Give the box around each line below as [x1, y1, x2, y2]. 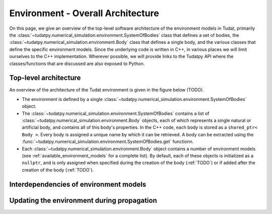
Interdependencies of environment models [9, 180, 147, 189]
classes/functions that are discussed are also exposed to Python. [9, 61, 145, 67]
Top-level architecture [9, 74, 81, 82]
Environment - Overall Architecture [9, 8, 159, 19]
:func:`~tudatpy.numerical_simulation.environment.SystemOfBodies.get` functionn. [22, 139, 194, 145]
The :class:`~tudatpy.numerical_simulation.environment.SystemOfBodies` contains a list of [22, 110, 210, 116]
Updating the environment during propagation [9, 196, 157, 204]
